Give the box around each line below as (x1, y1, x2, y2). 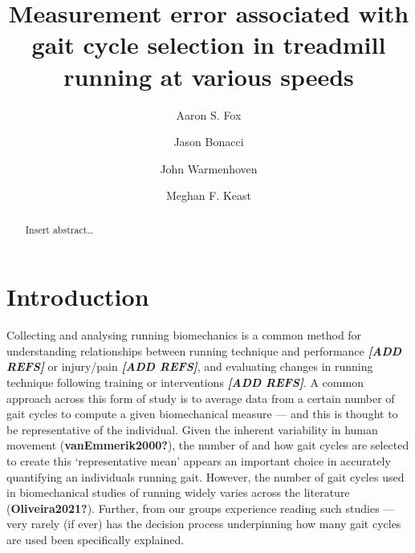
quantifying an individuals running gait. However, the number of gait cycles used (6, 468, 405, 485)
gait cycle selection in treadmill (31, 28, 386, 61)
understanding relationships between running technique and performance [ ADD (6, 342, 402, 359)
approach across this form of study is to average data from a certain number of (6, 389, 395, 406)
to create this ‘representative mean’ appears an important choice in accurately (6, 453, 391, 470)
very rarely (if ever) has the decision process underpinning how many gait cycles (6, 515, 401, 532)
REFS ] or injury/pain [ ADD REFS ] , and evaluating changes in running (6, 358, 373, 375)
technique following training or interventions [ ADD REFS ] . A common (6, 374, 364, 391)
